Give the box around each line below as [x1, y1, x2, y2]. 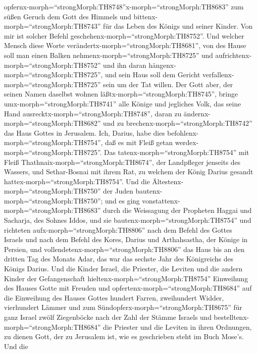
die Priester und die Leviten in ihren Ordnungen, [103, 321, 252, 332]
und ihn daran [103, 59, 147, 70]
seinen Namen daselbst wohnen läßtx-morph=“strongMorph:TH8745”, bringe [4, 89, 238, 99]
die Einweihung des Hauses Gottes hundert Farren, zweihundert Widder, [4, 292, 224, 303]
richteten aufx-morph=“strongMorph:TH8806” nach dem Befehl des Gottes [4, 224, 232, 235]
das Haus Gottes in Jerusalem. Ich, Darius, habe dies [4, 127, 165, 138]
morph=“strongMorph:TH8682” [4, 118, 101, 128]
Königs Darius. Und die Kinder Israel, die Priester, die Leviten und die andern [4, 263, 243, 274]
